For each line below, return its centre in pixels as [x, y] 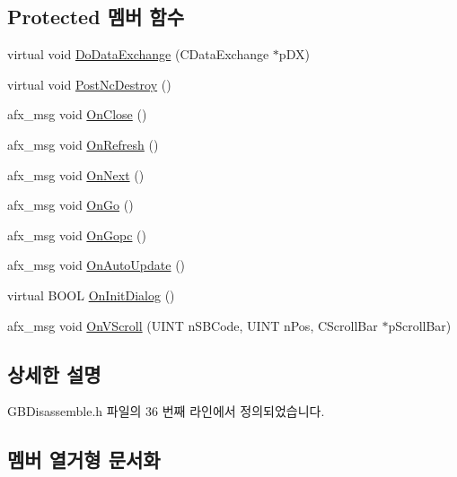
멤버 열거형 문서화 [84, 460]
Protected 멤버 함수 [96, 17]
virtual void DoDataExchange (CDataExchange [138, 54]
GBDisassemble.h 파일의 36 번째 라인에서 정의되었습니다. [166, 411]
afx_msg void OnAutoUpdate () [97, 265]
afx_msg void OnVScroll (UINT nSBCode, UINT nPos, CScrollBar [193, 325]
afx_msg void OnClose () [77, 114]
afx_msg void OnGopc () [77, 234]
